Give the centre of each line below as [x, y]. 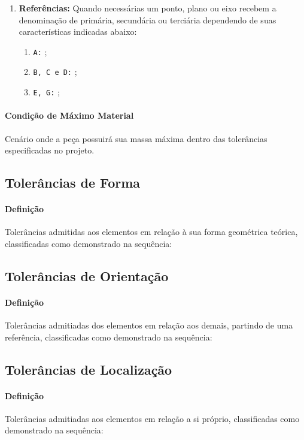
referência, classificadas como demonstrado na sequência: [109, 337]
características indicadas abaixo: [78, 31]
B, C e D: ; [55, 72]
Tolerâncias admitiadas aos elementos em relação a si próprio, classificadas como [152, 418]
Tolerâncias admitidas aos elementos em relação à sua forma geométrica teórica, [151, 232]
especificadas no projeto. [50, 150]
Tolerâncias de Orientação [87, 275]
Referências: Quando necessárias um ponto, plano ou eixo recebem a [148, 8]
